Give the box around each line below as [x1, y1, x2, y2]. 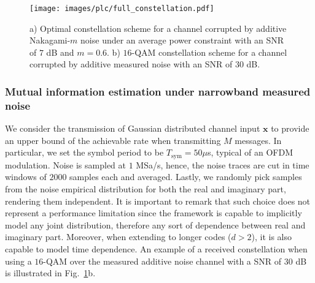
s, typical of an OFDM [208, 146, 293, 159]
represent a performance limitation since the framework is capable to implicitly [5, 206, 302, 219]
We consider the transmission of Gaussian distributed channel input [5, 122, 260, 135]
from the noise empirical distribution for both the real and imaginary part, [5, 183, 286, 195]
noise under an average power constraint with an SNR [80, 34, 284, 47]
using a [5, 254, 32, 267]
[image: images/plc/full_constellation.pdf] [29, 4, 214, 13]
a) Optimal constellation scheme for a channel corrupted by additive [29, 21, 287, 34]
